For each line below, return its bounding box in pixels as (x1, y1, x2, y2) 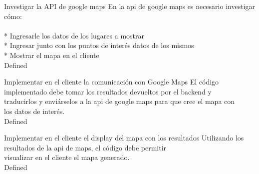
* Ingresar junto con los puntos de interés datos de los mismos (4, 40, 194, 50)
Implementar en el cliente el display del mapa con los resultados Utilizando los (4, 132, 244, 143)
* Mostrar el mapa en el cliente (4, 49, 99, 60)
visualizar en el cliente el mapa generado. (4, 152, 130, 162)
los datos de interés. (4, 105, 65, 116)
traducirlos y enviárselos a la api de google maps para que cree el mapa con (4, 96, 235, 106)
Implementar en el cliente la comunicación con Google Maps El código (4, 76, 219, 87)
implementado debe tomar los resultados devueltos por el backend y (4, 86, 212, 96)
